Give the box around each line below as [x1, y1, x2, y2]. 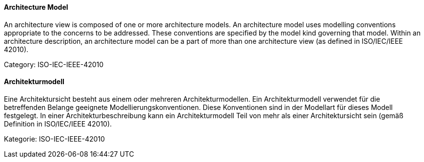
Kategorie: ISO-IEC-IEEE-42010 [4, 134, 105, 143]
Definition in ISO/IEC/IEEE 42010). [4, 119, 112, 128]
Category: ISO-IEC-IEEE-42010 [4, 60, 104, 69]
